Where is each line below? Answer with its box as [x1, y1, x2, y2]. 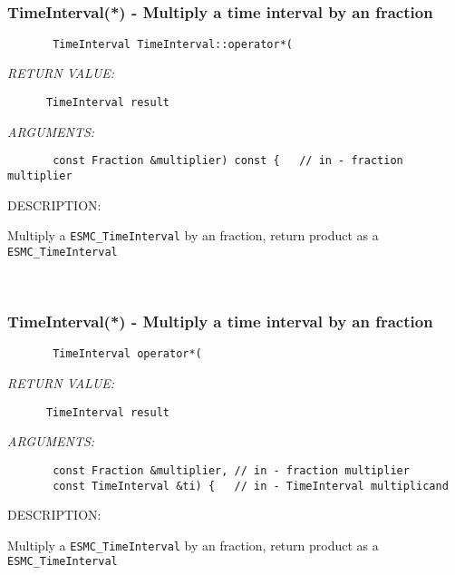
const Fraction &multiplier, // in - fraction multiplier [53, 463, 410, 477]
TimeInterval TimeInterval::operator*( [53, 37, 293, 51]
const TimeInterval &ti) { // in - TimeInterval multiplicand [53, 479, 449, 492]
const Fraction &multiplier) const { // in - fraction [53, 154, 403, 168]
